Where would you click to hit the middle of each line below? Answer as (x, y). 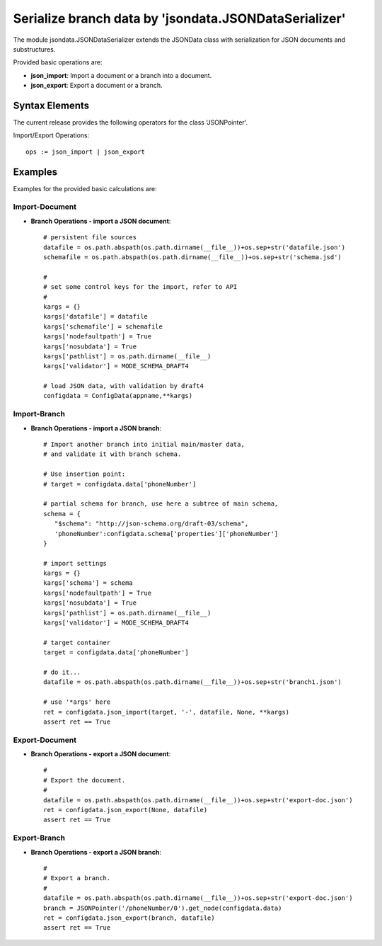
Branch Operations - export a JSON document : (101, 754)
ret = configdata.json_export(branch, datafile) (129, 918)
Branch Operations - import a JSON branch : (96, 428)
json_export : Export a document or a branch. (97, 86)
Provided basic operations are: (58, 62)
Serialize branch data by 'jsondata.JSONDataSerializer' (179, 18)
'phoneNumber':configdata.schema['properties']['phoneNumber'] (166, 534)
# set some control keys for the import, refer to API (140, 287)
